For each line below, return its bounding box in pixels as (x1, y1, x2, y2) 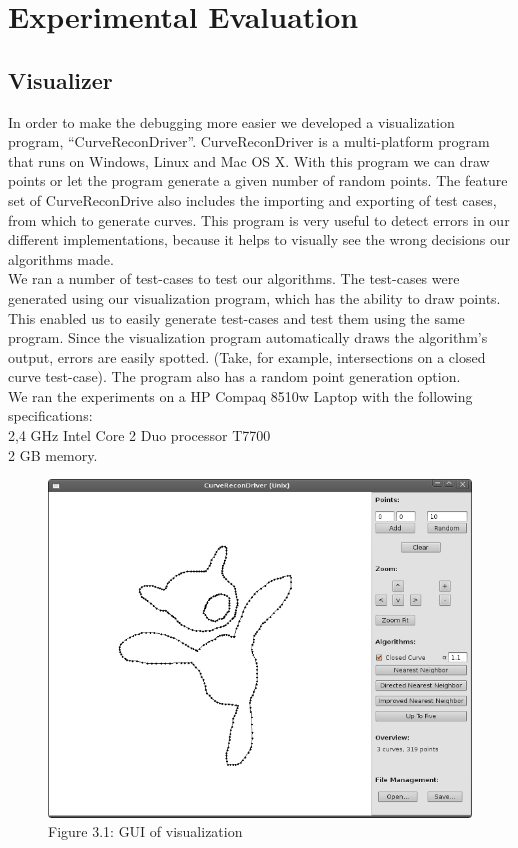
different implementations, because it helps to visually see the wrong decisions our (8, 229, 511, 250)
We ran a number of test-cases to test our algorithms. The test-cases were (8, 268, 460, 289)
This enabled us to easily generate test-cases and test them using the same (8, 307, 465, 328)
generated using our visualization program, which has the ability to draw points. (8, 287, 501, 308)
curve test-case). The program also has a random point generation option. (8, 366, 461, 387)
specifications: (8, 405, 93, 426)
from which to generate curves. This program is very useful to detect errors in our (8, 209, 510, 230)
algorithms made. (8, 248, 114, 269)
